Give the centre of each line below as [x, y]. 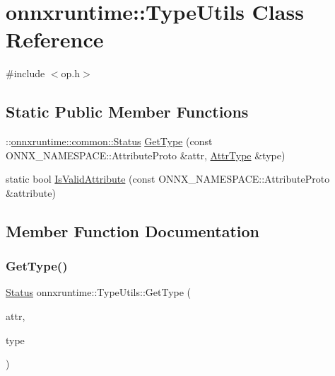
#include [25, 73]
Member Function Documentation [133, 230]
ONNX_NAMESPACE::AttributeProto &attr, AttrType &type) [146, 155]
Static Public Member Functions [127, 112]
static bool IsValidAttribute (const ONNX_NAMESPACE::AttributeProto [168, 179]
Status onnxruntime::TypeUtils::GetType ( [99, 292]
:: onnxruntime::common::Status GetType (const [109, 141]
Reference [55, 39]
